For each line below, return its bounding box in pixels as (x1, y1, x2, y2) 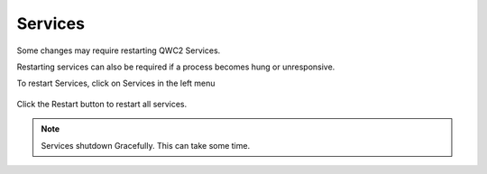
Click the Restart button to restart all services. (16, 98, 188, 109)
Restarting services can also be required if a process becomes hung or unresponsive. (16, 61, 335, 72)
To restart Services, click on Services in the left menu (16, 78, 216, 89)
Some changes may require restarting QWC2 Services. (16, 45, 221, 56)
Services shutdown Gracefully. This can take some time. (41, 140, 251, 151)
